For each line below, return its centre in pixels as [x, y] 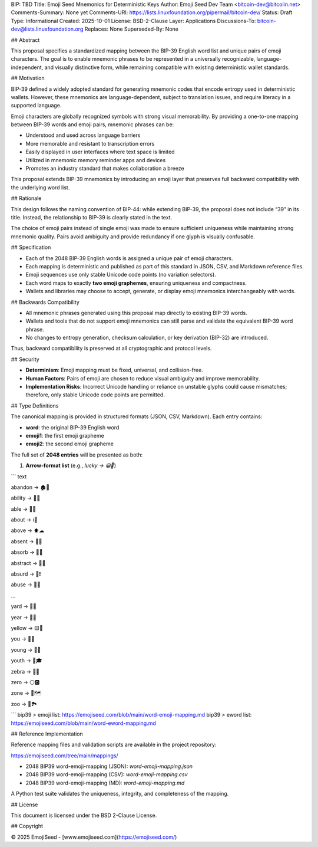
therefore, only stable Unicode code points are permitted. [95, 395]
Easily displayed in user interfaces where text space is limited [100, 152]
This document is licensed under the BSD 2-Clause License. [84, 815]
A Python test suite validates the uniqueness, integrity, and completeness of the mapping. [120, 794]
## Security [25, 359]
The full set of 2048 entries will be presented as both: [77, 455]
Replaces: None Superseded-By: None [132, 29]
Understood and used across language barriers [83, 135]
